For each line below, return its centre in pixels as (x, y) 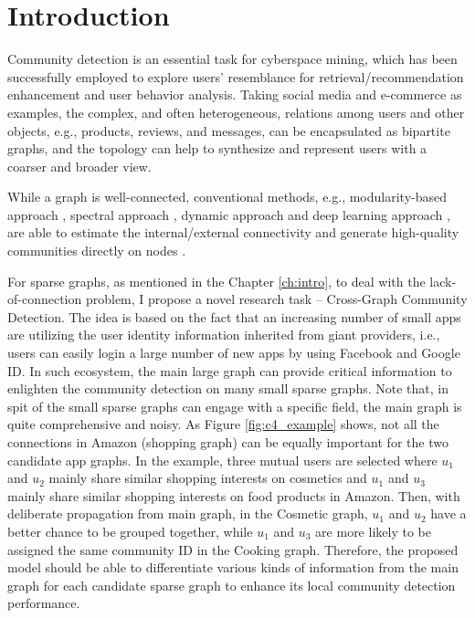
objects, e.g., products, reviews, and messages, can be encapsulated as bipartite (229, 130)
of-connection (45, 299)
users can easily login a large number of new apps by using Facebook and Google (234, 353)
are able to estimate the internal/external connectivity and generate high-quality (233, 232)
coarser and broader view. (79, 166)
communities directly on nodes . (97, 251)
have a (449, 513)
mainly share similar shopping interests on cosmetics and (208, 478)
